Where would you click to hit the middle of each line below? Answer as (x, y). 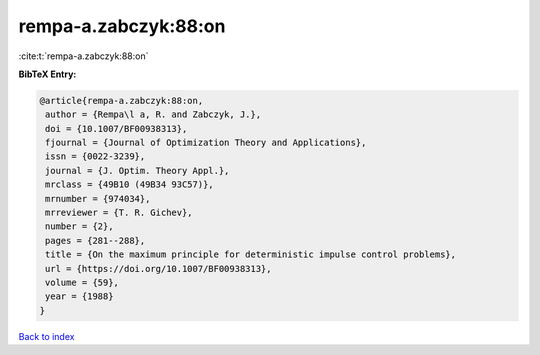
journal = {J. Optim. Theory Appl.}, (137, 170)
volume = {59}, (82, 282)
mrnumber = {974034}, (98, 198)
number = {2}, (79, 226)
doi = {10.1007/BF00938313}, (116, 128)
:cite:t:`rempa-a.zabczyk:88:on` (83, 56)
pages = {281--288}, (95, 240)
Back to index (46, 336)
